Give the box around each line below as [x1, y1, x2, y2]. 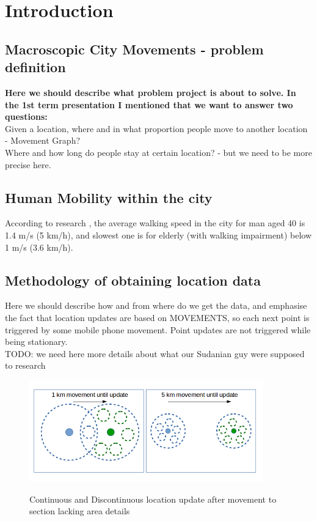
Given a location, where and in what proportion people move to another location [5, 122, 308, 135]
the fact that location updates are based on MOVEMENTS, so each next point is [5, 311, 310, 323]
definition [5, 57, 66, 76]
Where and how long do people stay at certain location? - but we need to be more [5, 146, 312, 158]
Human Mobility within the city [5, 188, 213, 207]
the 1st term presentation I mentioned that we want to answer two [5, 98, 293, 111]
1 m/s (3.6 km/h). [5, 240, 73, 253]
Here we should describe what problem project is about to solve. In [5, 86, 296, 98]
